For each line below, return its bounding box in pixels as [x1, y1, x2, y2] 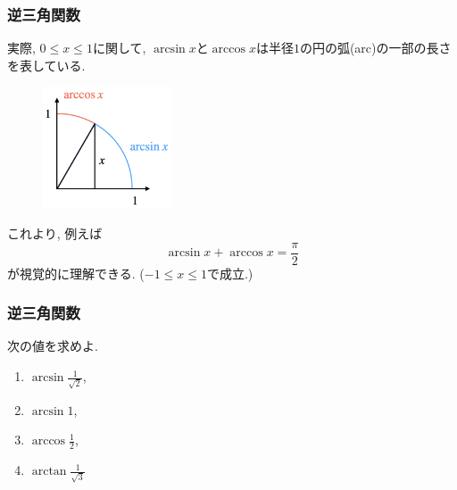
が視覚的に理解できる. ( [7, 263, 145, 282]
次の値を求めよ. [7, 336, 98, 355]
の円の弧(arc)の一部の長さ [299, 38, 452, 57]
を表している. [7, 55, 86, 74]
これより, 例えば [7, 224, 103, 243]
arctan [31, 465, 67, 478]
